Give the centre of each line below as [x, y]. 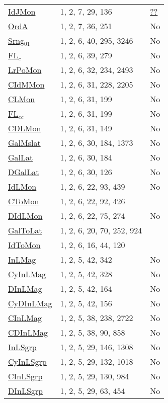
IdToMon [24, 245]
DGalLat [24, 172]
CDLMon [25, 128]
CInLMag [25, 318]
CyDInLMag [30, 303]
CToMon [24, 201]
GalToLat [25, 230]
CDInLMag [28, 332]
